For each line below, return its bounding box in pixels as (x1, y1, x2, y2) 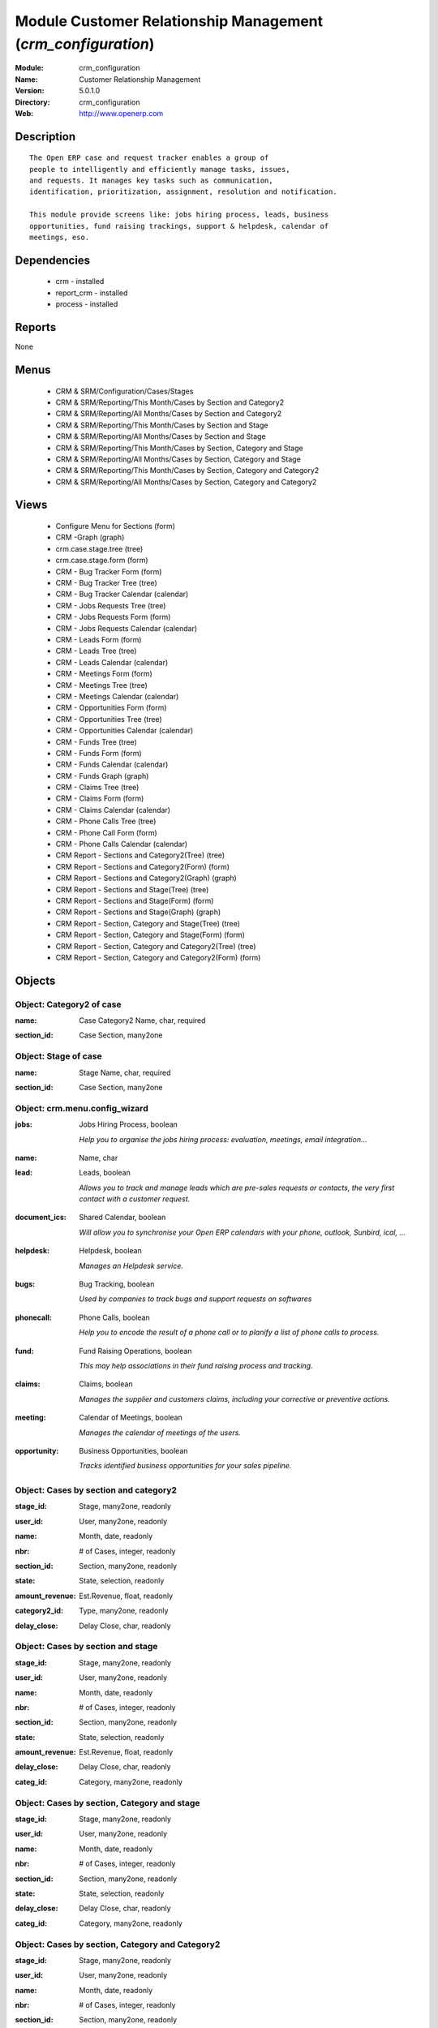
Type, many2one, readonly (79, 1606, 169, 1616)
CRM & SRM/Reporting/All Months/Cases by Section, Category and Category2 (55, 477, 317, 487)
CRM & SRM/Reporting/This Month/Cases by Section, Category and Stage (55, 443, 303, 453)
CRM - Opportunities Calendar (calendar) (55, 726, 194, 736)
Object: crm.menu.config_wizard (15, 1102, 149, 1114)
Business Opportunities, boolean (79, 1446, 188, 1455)
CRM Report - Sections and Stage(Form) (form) (55, 896, 214, 905)
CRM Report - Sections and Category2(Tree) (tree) (55, 850, 225, 860)
